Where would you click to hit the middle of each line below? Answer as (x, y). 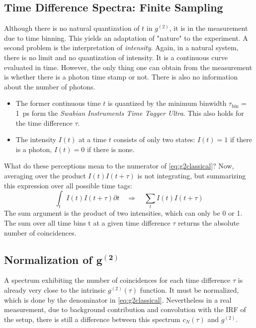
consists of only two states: (154, 139)
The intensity (36, 139)
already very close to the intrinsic (55, 290)
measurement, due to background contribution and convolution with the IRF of (125, 309)
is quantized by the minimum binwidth (167, 103)
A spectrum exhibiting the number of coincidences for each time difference (117, 280)
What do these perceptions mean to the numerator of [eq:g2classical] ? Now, (119, 166)
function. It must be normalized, (189, 290)
